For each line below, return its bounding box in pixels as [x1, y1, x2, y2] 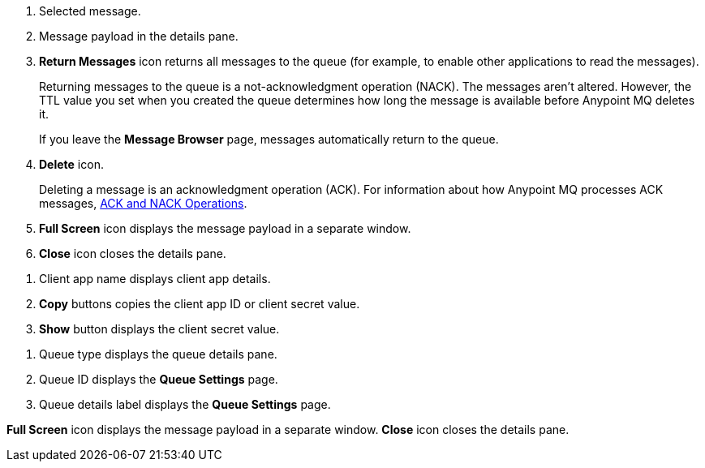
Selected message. [39, 4, 141, 18]
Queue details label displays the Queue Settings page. [39, 397, 331, 411]
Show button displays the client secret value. [39, 322, 280, 336]
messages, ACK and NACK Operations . [39, 196, 247, 210]
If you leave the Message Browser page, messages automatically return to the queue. [39, 132, 499, 146]
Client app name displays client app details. [39, 272, 271, 286]
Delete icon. [39, 157, 104, 171]
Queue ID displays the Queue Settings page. [39, 372, 278, 386]
